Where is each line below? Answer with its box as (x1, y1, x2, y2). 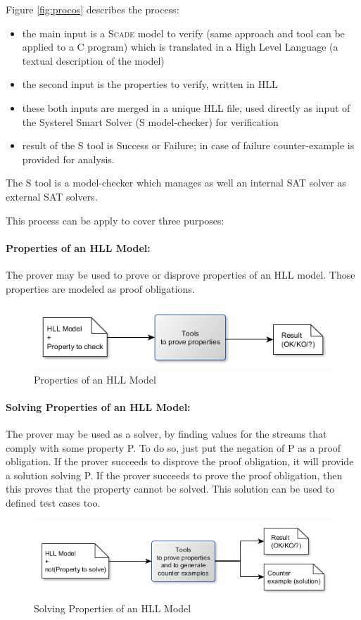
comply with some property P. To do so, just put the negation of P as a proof (6, 440, 341, 455)
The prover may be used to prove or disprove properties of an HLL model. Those (6, 267, 355, 281)
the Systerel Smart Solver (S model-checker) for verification (22, 114, 279, 129)
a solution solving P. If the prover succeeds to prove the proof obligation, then (6, 467, 343, 482)
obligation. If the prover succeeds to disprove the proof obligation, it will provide (6, 454, 354, 469)
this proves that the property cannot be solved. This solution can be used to (6, 481, 335, 496)
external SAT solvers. (6, 189, 98, 203)
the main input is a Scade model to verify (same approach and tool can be (22, 25, 345, 40)
